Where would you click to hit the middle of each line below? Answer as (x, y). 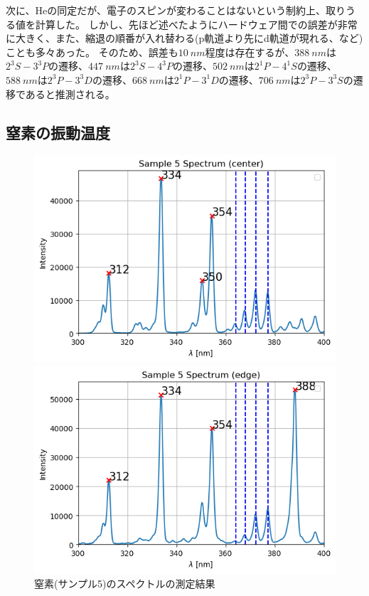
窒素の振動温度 (58, 132)
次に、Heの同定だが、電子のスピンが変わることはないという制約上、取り (176, 10)
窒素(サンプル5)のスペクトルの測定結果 (125, 584)
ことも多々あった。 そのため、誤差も (92, 52)
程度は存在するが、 (250, 52)
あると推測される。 (70, 94)
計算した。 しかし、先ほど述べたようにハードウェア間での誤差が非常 (196, 24)
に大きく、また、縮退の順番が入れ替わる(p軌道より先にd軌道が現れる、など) (184, 38)
